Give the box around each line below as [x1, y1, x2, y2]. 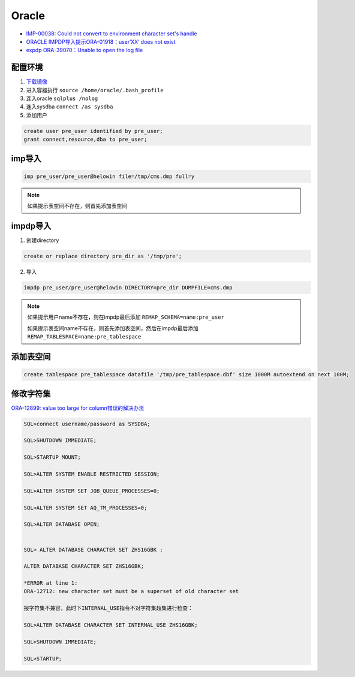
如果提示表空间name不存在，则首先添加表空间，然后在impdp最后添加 [27, 324, 198, 332]
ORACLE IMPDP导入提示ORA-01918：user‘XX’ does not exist [26, 38, 176, 45]
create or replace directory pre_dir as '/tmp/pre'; [23, 253, 182, 260]
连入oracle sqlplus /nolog [26, 95, 98, 102]
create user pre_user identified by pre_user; [23, 128, 163, 134]
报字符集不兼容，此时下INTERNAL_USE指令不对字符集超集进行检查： [23, 605, 193, 612]
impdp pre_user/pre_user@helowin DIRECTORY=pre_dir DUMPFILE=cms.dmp [23, 285, 233, 291]
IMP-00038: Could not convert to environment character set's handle [26, 30, 197, 37]
